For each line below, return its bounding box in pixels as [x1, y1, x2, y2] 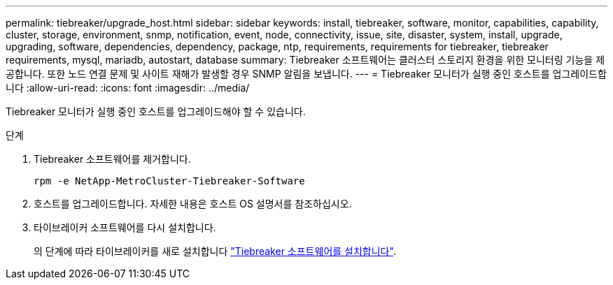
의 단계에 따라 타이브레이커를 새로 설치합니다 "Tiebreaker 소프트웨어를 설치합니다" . [34, 245, 396, 257]
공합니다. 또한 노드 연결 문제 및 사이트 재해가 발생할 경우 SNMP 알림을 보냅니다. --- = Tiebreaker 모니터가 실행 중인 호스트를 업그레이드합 [6, 68, 607, 80]
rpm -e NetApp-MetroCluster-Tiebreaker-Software [34, 175, 305, 187]
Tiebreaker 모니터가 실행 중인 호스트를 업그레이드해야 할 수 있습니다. [6, 105, 306, 117]
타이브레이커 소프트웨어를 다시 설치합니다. [34, 221, 216, 233]
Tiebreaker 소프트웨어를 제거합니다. [34, 153, 191, 165]
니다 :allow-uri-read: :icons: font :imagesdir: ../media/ [6, 82, 250, 94]
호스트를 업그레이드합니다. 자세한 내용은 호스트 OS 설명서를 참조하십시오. [34, 198, 352, 210]
